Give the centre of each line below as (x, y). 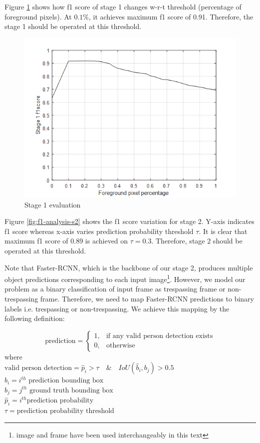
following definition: (35, 318)
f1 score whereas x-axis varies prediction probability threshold (99, 231)
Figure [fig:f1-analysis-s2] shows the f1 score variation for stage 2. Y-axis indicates (130, 221)
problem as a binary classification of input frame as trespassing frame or (115, 289)
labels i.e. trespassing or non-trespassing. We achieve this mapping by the (117, 308)
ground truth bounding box (71, 390)
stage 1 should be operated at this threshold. (73, 26)
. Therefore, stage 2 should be (197, 241)
